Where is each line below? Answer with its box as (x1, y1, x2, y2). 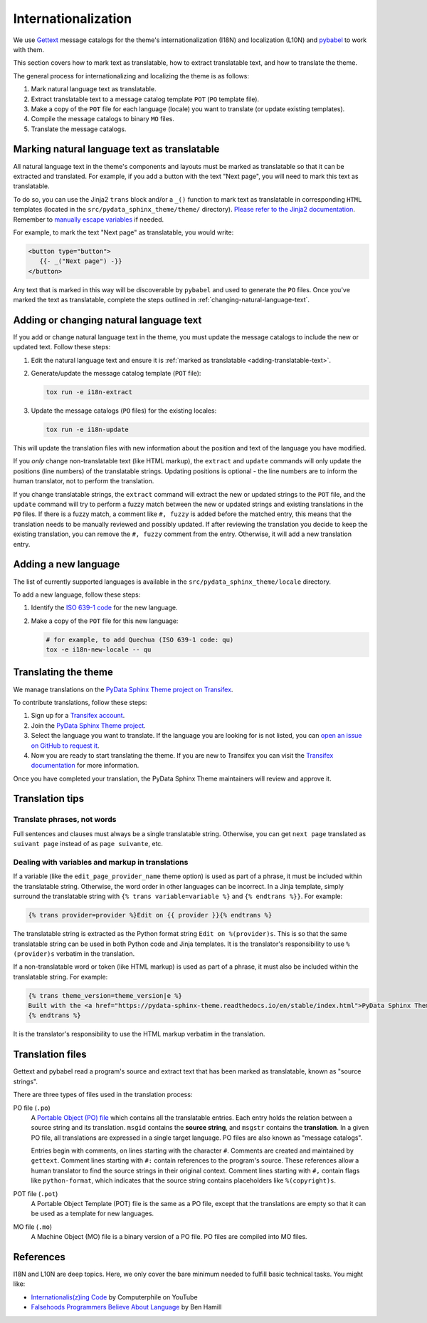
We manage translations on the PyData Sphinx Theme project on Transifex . (13, 685, 233, 694)
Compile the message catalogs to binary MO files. (31, 115, 174, 123)
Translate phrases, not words (13, 815, 117, 825)
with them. (13, 45, 44, 53)
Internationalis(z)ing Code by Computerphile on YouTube (31, 1292, 199, 1301)
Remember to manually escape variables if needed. (13, 215, 164, 224)
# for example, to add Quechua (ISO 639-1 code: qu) (46, 635, 234, 644)
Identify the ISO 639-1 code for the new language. (31, 603, 178, 612)
